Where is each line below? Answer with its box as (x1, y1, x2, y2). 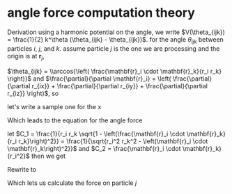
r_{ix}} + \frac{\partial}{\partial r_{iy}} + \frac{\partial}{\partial (31, 81, 208, 90)
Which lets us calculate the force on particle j (7, 179, 137, 187)
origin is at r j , (7, 51, 45, 62)
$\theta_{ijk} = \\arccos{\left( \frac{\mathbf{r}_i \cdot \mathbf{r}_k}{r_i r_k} (7, 67, 222, 75)
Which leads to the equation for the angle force (7, 116, 143, 124)
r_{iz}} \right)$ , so (7, 89, 59, 97)
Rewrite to (7, 165, 37, 173)
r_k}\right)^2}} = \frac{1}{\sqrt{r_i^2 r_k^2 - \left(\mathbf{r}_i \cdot (18, 137, 208, 145)
